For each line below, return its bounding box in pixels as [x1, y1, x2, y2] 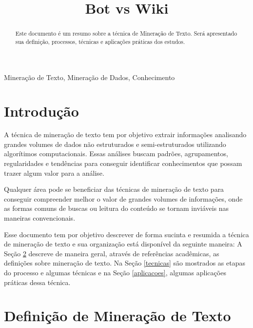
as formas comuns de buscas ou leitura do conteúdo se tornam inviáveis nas [4, 203, 229, 213]
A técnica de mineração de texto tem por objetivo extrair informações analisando [4, 129, 247, 140]
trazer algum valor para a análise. [4, 167, 104, 178]
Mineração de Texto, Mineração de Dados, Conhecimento [4, 72, 175, 82]
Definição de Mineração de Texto [4, 306, 231, 326]
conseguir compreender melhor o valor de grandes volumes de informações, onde [4, 193, 243, 204]
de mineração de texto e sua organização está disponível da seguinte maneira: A [4, 239, 242, 249]
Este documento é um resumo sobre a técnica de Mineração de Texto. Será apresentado [15, 29, 237, 38]
